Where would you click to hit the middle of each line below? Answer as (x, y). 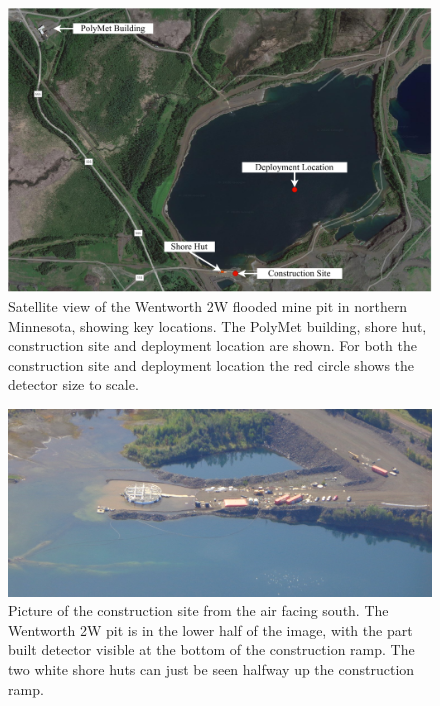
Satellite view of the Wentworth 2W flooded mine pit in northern (208, 306)
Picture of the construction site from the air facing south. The (198, 610)
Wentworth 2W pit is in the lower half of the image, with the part (210, 629)
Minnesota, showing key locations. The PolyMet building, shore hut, (217, 325)
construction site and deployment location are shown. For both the (212, 345)
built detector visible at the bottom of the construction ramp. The (211, 649)
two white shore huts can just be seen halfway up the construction (211, 668)
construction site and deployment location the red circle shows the (211, 364)
